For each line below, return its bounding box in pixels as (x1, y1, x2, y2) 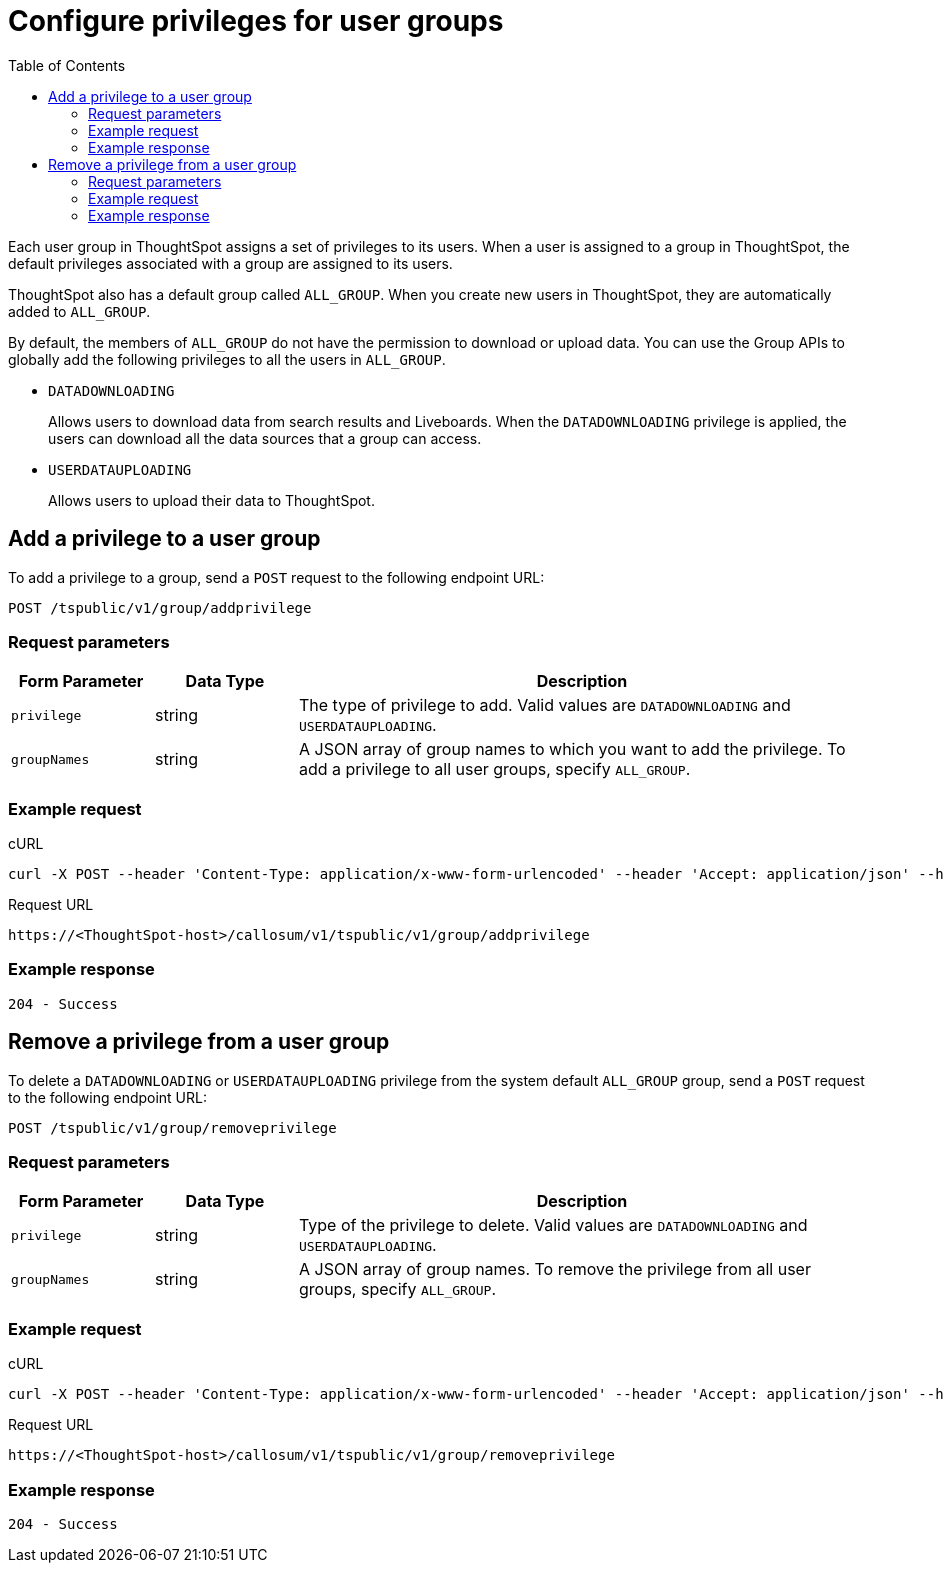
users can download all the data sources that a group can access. (48, 429, 482, 447)
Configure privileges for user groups (8, 4, 504, 38)
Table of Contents (8, 56, 126, 74)
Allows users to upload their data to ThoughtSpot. (48, 491, 375, 509)
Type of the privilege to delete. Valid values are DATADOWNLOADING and (298, 1215, 808, 1236)
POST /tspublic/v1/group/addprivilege (8, 599, 312, 616)
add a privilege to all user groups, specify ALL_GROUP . (298, 759, 691, 780)
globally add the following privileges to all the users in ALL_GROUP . (8, 350, 446, 368)
